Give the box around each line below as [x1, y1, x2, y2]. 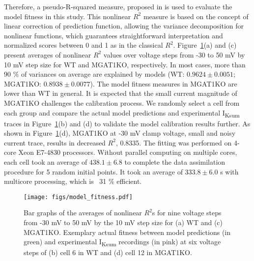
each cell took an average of [4, 157, 87, 167]
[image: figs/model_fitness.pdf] [24, 193, 133, 201]
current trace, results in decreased [4, 137, 106, 147]
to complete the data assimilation [124, 157, 226, 167]
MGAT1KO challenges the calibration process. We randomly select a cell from [4, 97, 240, 108]
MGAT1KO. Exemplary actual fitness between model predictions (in [24, 227, 231, 237]
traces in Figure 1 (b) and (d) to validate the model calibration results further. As [4, 118, 251, 128]
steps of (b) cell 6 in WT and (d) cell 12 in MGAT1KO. [24, 247, 192, 258]
